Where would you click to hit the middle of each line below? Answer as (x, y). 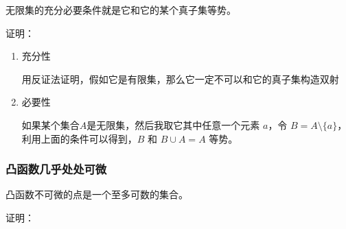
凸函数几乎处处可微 (56, 169)
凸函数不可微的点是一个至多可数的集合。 (97, 194)
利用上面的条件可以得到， (79, 138)
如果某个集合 (50, 124)
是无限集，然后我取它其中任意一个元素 (173, 124)
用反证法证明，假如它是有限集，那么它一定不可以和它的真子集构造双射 (180, 79)
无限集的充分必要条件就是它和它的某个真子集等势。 (121, 10)
